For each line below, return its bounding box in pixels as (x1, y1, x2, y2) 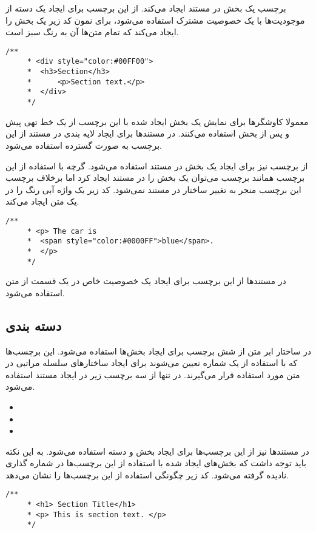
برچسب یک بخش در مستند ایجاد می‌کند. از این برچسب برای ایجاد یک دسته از (5, 2, 286, 14)
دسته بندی (5, 316, 62, 334)
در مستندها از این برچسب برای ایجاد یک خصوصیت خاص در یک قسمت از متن (5, 274, 286, 287)
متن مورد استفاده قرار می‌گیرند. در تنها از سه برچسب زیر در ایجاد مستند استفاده (5, 368, 300, 381)
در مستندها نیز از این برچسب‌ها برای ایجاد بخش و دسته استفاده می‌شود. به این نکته (5, 444, 309, 457)
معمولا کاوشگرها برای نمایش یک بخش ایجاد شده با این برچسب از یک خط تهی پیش (5, 115, 309, 127)
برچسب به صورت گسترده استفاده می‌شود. (5, 138, 162, 151)
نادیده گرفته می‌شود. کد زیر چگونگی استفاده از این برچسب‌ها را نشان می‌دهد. (5, 468, 289, 481)
